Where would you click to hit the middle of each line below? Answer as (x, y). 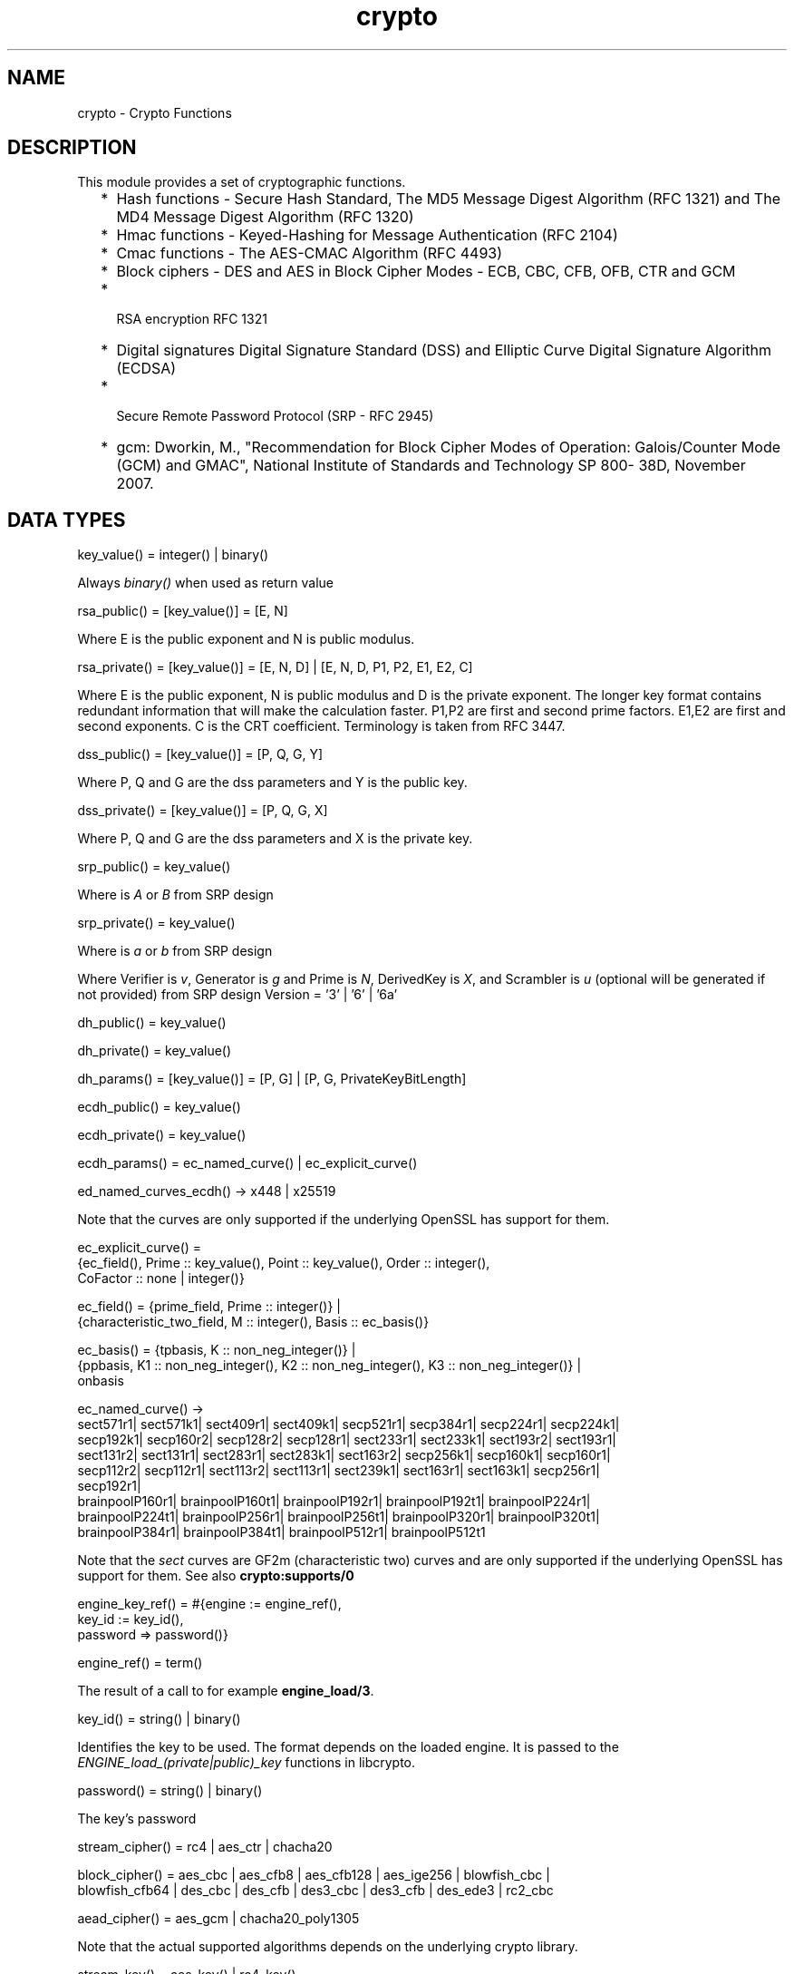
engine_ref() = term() (140, 1663)
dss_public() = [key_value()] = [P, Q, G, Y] (200, 754)
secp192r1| (109, 1486)
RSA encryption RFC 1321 (192, 319)
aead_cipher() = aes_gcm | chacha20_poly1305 (218, 1919)
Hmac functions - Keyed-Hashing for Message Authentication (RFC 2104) (367, 235)
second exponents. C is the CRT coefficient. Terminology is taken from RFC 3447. (321, 726)
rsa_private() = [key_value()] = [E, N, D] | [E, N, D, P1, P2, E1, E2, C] (275, 667)
